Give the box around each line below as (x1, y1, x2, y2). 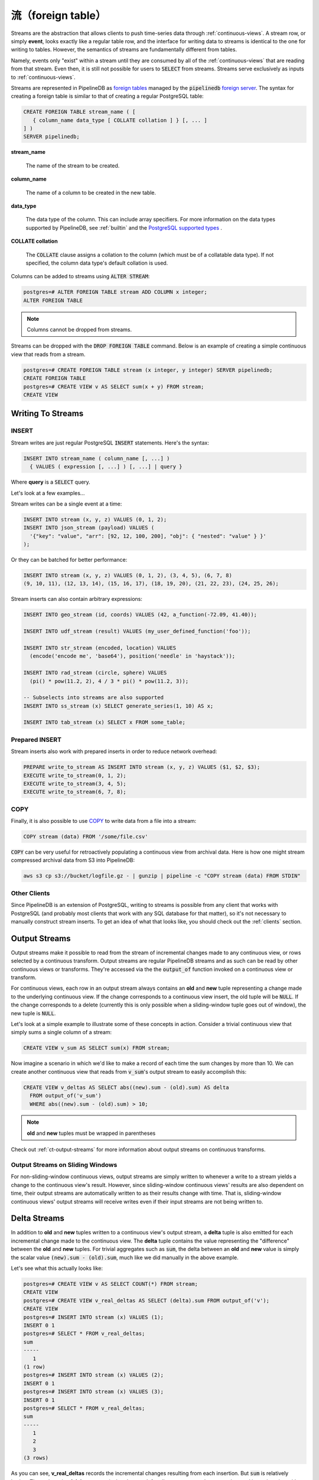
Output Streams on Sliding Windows (11, 1161, 118, 1169)
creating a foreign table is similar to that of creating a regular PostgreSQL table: (11, 92, 204, 100)
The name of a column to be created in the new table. (25, 189, 157, 196)
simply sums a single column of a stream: (11, 1029, 112, 1036)
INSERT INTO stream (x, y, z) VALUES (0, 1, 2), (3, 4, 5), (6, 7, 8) (23, 572, 233, 579)
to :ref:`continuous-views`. (11, 73, 76, 81)
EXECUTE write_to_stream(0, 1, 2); (23, 772, 126, 778)
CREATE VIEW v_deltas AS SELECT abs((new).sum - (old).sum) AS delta (23, 1084, 229, 1090)
